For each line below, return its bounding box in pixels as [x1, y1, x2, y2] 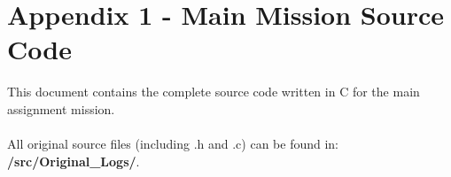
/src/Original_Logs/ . [7, 151, 140, 170]
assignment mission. [7, 99, 115, 118]
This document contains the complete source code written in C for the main [7, 82, 420, 101]
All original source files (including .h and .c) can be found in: [7, 135, 339, 153]
